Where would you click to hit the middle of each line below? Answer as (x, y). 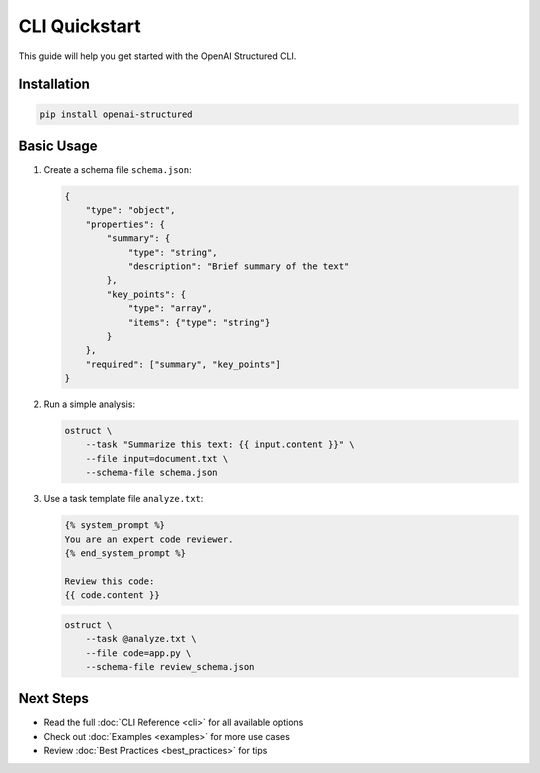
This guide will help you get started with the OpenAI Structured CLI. (157, 56)
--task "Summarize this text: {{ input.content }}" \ (220, 444)
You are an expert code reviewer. (149, 539)
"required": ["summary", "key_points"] (183, 364)
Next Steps (53, 698)
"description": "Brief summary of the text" (238, 266)
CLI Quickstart (80, 26)
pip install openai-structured (116, 114)
